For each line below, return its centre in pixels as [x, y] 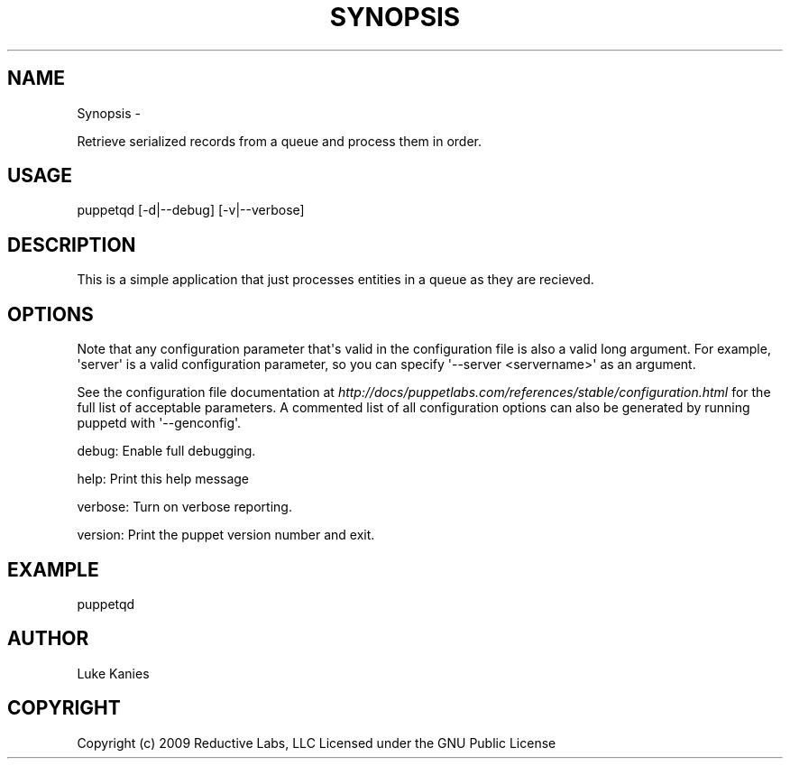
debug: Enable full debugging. [166, 451]
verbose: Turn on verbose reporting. [184, 507]
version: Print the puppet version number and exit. [226, 535]
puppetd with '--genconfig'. [159, 423]
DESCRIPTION [72, 245]
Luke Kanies [113, 673]
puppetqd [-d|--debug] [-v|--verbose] [191, 210]
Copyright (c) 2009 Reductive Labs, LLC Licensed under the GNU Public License [317, 743]
